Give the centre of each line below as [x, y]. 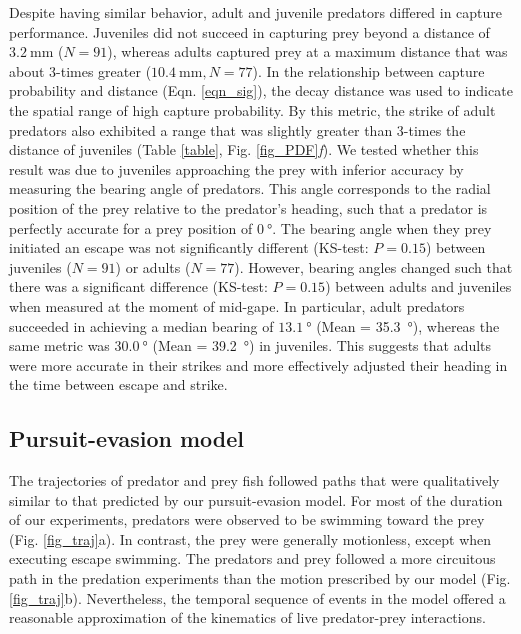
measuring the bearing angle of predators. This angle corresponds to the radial [250, 188]
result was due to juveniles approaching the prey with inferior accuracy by [236, 168]
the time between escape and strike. [118, 384]
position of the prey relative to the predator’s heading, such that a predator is [248, 207]
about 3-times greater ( [80, 70]
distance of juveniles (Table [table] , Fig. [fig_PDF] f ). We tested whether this [244, 149]
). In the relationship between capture [368, 70]
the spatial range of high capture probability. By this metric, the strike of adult [252, 109]
